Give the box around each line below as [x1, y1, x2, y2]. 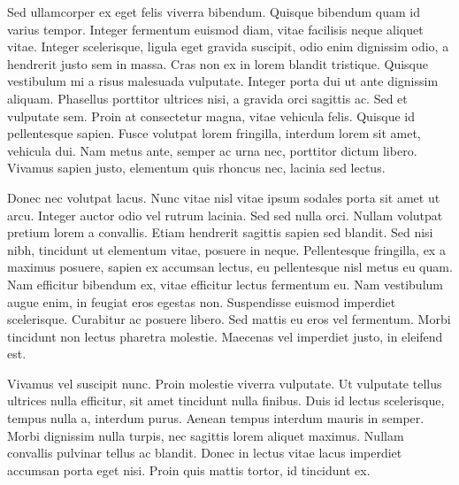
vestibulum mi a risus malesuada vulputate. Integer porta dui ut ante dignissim [7, 72, 439, 90]
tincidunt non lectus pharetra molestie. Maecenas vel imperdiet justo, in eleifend [7, 327, 443, 345]
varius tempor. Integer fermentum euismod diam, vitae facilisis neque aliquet [7, 19, 424, 38]
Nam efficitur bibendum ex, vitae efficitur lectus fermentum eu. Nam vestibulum [7, 274, 443, 293]
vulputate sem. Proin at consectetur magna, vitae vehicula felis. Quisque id [7, 106, 416, 125]
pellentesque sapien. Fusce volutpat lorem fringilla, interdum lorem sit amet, [7, 124, 421, 142]
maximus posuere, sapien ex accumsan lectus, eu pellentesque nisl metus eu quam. [7, 258, 453, 276]
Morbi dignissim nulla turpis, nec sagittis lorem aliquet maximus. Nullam [7, 426, 404, 444]
